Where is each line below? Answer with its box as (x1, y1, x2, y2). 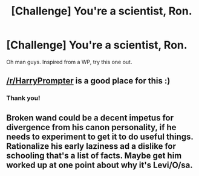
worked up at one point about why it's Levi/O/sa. (6, 160, 194, 170)
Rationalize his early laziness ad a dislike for (6, 141, 177, 151)
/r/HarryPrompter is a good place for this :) (6, 76, 171, 86)
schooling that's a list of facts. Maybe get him (6, 150, 182, 161)
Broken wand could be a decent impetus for (6, 112, 174, 123)
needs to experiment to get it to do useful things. (6, 131, 194, 142)
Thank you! (6, 94, 41, 102)
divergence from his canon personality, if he (6, 122, 177, 132)
